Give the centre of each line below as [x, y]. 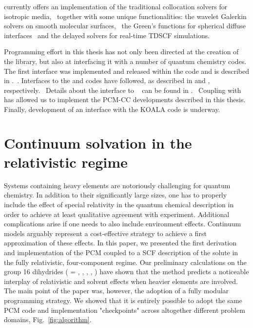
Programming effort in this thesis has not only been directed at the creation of [121, 52]
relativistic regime [66, 162]
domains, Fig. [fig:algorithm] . [48, 319]
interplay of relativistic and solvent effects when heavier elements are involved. [121, 281]
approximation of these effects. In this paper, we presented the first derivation [120, 243]
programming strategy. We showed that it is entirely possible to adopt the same [123, 300]
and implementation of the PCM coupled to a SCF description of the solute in [121, 252]
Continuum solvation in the [98, 142]
